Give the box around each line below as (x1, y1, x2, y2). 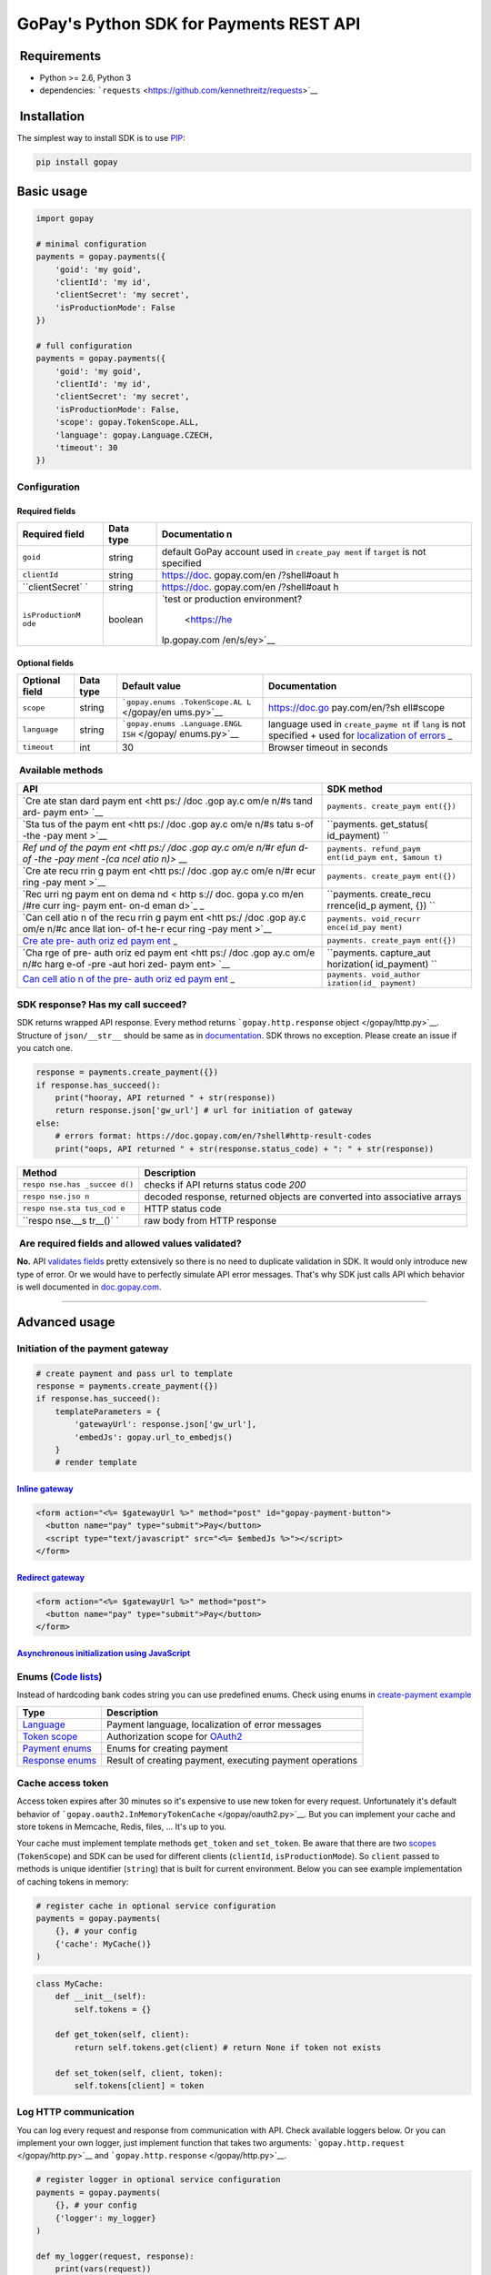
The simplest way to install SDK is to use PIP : (16, 133, 185, 144)
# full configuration (35, 340, 133, 350)
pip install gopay (35, 157, 118, 167)
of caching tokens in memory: (16, 1876, 129, 1887)
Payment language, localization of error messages (105, 1718, 322, 1731)
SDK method (326, 783, 383, 795)
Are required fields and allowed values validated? (18, 1237, 242, 1249)
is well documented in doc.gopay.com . (16, 1281, 162, 1292)
